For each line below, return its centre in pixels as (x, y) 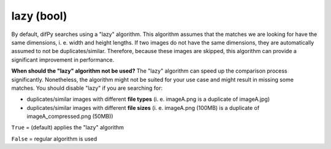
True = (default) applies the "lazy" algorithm (68, 128)
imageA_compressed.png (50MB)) (70, 117)
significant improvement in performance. (63, 60)
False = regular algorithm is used (54, 139)
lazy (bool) (39, 16)
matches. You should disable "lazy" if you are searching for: (87, 88)
